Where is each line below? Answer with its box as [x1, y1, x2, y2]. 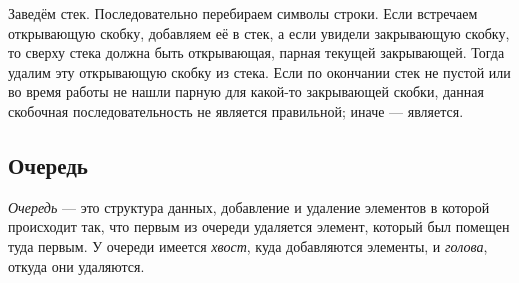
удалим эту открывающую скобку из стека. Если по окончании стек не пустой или [8, 61, 511, 82]
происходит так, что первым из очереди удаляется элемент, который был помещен [8, 216, 510, 237]
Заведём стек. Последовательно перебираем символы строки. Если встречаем [8, 3, 478, 23]
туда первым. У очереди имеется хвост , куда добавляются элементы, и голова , [8, 235, 488, 256]
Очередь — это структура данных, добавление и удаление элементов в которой [8, 196, 490, 217]
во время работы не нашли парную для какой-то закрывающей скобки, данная [8, 81, 484, 102]
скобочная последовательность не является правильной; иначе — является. [8, 100, 464, 121]
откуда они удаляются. [8, 255, 145, 276]
